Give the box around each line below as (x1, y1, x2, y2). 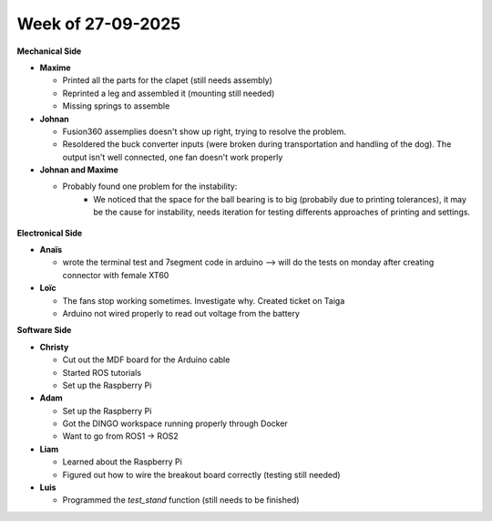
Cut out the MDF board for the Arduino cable (62, 354, 231, 365)
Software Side (16, 325, 72, 336)
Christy (39, 341, 69, 352)
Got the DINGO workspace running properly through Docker (62, 418, 289, 429)
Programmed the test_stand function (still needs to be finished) (62, 495, 300, 505)
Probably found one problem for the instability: (62, 181, 238, 192)
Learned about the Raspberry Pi (62, 456, 182, 467)
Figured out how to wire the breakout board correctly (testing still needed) (62, 469, 341, 480)
